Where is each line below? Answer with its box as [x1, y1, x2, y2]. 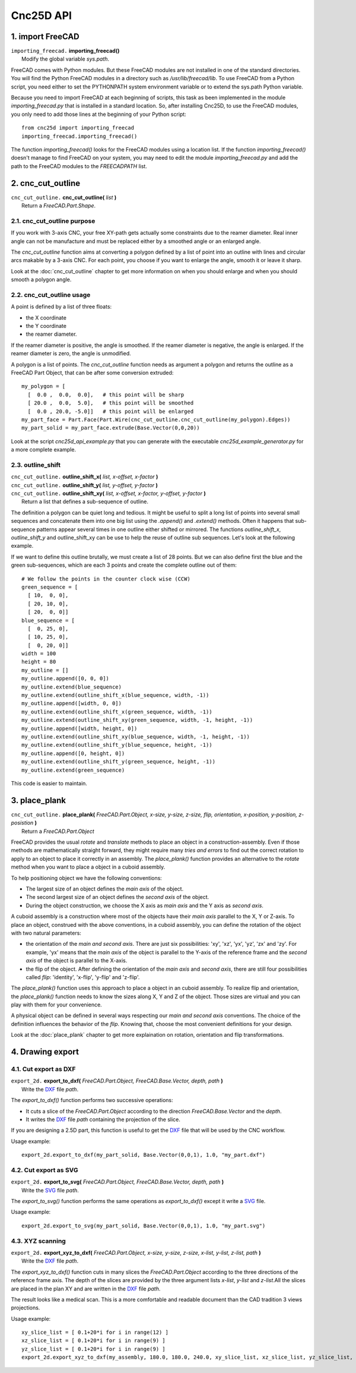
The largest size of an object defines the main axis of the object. [26, 885, 184, 892]
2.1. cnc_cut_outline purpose [11, 217, 96, 225]
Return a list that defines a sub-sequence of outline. [21, 498, 148, 505]
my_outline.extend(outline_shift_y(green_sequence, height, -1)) [21, 758, 216, 765]
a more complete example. [11, 446, 77, 453]
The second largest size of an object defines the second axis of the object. [26, 894, 209, 901]
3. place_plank [11, 795, 66, 805]
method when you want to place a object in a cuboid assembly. [11, 863, 166, 870]
